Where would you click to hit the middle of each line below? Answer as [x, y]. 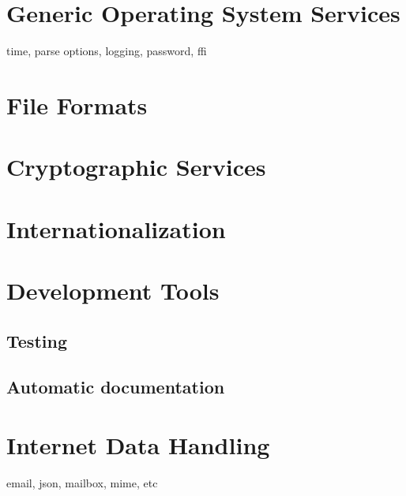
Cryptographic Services [136, 167]
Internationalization [116, 228]
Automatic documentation [116, 387]
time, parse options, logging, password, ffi [107, 51]
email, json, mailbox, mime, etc [82, 482]
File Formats [77, 104]
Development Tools [113, 291]
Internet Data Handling [138, 444]
